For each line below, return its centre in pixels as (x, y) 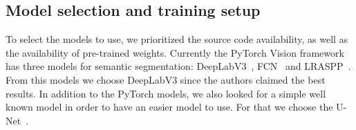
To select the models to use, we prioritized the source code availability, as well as (177, 39)
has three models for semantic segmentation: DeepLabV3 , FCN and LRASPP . (178, 66)
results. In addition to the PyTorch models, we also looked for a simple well (166, 93)
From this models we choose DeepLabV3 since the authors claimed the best (166, 79)
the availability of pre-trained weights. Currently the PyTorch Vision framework (175, 52)
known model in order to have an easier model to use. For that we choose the (169, 107)
